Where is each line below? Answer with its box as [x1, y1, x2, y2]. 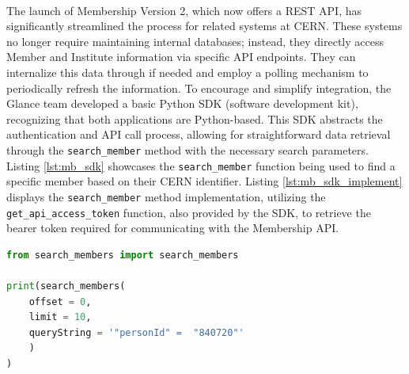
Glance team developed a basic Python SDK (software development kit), [6, 95, 358, 112]
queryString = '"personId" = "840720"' [28, 326, 244, 338]
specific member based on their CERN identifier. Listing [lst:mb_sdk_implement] [6, 173, 403, 189]
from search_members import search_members [6, 249, 239, 261]
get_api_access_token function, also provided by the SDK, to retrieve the [6, 204, 371, 220]
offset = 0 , [28, 296, 92, 307]
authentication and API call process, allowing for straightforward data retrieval [6, 126, 391, 143]
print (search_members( [6, 280, 126, 292]
